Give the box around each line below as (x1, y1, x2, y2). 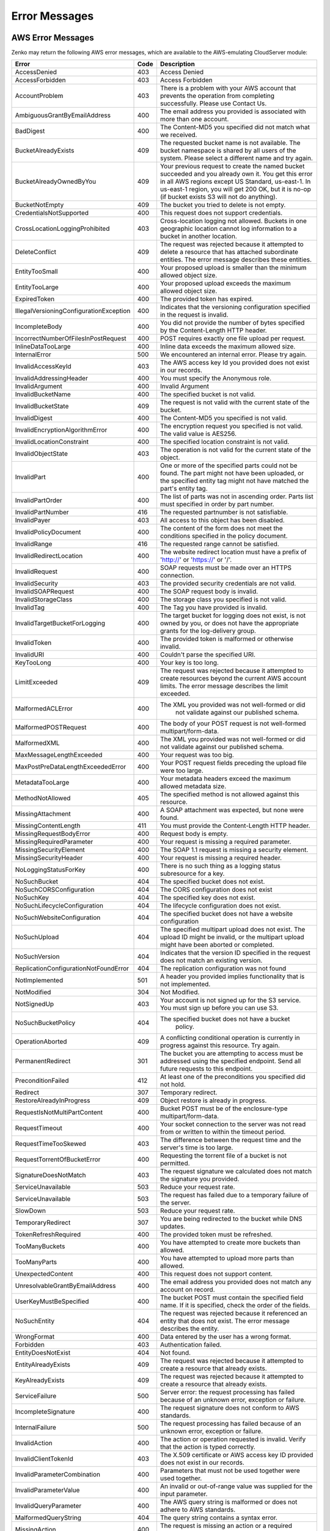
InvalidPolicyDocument (15, 528, 81, 536)
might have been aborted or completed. (159, 941, 274, 949)
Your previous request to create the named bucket (159, 162, 305, 171)
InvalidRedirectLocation (15, 552, 83, 560)
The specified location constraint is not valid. (159, 438, 290, 446)
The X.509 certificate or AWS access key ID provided (159, 1451, 313, 1459)
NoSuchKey (15, 893, 49, 902)
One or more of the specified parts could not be (159, 461, 298, 470)
